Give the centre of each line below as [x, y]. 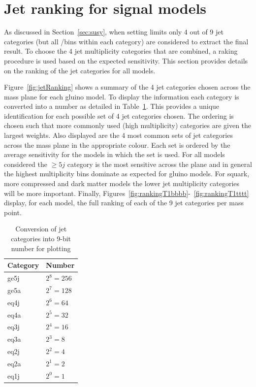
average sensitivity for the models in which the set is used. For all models [114, 154]
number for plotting [41, 248]
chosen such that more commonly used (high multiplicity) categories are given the [128, 125]
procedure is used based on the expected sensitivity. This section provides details [126, 60]
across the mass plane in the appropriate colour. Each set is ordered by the [117, 145]
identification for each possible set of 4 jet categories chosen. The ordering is [119, 115]
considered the [26, 164]
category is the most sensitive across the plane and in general [160, 164]
